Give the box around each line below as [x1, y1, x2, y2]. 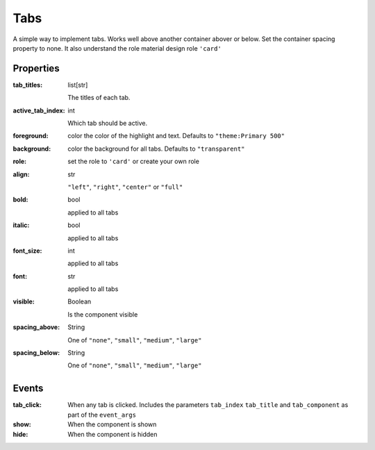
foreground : [12, 132, 49, 140]
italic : [12, 221, 30, 229]
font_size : [12, 247, 42, 255]
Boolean [67, 297, 92, 306]
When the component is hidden [67, 430, 158, 438]
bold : [12, 195, 28, 204]
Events [12, 383, 44, 394]
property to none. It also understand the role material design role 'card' [12, 44, 222, 52]
